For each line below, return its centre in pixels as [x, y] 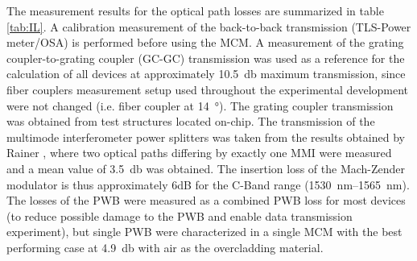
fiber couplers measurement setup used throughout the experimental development [208, 89]
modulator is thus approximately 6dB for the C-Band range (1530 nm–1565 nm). [208, 184]
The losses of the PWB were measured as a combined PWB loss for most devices [206, 200]
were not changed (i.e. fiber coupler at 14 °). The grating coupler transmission [200, 105]
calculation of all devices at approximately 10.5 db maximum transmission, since [206, 74]
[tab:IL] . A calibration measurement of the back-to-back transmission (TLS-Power [209, 26]
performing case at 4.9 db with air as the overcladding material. [165, 247]
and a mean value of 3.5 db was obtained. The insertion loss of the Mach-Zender [206, 168]
